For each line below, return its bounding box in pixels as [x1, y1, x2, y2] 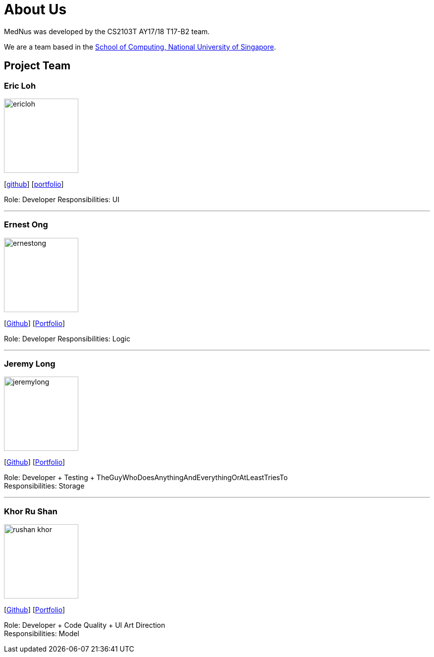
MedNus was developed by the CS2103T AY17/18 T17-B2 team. [4, 27, 210, 36]
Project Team [4, 59, 71, 72]
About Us [4, 1, 67, 18]
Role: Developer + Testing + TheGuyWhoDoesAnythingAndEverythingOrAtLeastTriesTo [4, 473, 288, 482]
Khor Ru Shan [4, 506, 57, 516]
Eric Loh [4, 80, 36, 91]
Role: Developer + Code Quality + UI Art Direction [4, 621, 165, 630]
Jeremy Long [4, 359, 55, 369]
